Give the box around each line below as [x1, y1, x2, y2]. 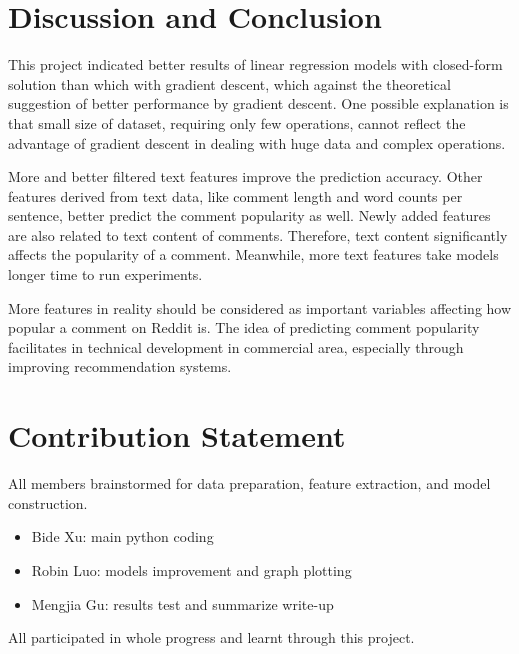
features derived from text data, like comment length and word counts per [8, 185, 463, 206]
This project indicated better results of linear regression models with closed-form [8, 54, 503, 75]
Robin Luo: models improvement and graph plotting [31, 559, 352, 580]
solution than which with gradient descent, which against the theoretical [8, 73, 451, 94]
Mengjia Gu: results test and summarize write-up [31, 593, 334, 614]
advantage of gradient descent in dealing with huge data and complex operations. [8, 132, 506, 153]
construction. [8, 492, 88, 513]
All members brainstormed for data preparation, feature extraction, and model [8, 473, 491, 494]
